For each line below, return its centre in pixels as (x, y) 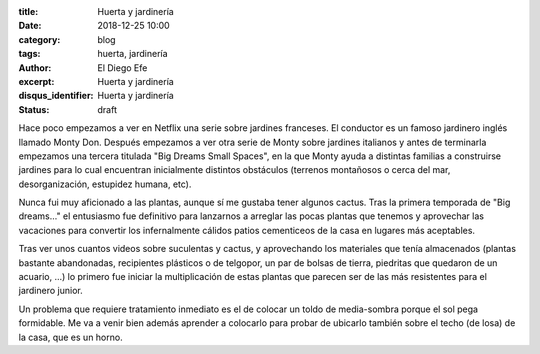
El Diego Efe (122, 67)
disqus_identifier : (56, 96)
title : (28, 11)
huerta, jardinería (133, 54)
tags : (29, 54)
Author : (35, 67)
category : (39, 39)
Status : (34, 109)
